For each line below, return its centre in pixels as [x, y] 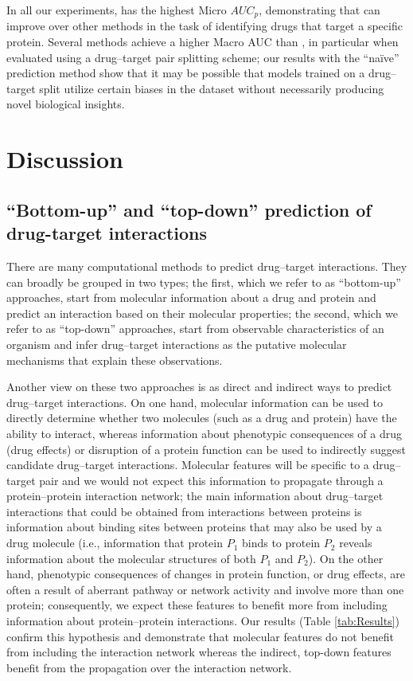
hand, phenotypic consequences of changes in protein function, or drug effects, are [206, 574]
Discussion [65, 159]
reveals [356, 543]
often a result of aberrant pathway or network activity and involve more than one [205, 589]
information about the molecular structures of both [131, 558]
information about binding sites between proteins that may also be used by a [194, 527]
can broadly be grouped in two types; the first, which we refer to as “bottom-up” [204, 282]
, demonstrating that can [319, 10]
